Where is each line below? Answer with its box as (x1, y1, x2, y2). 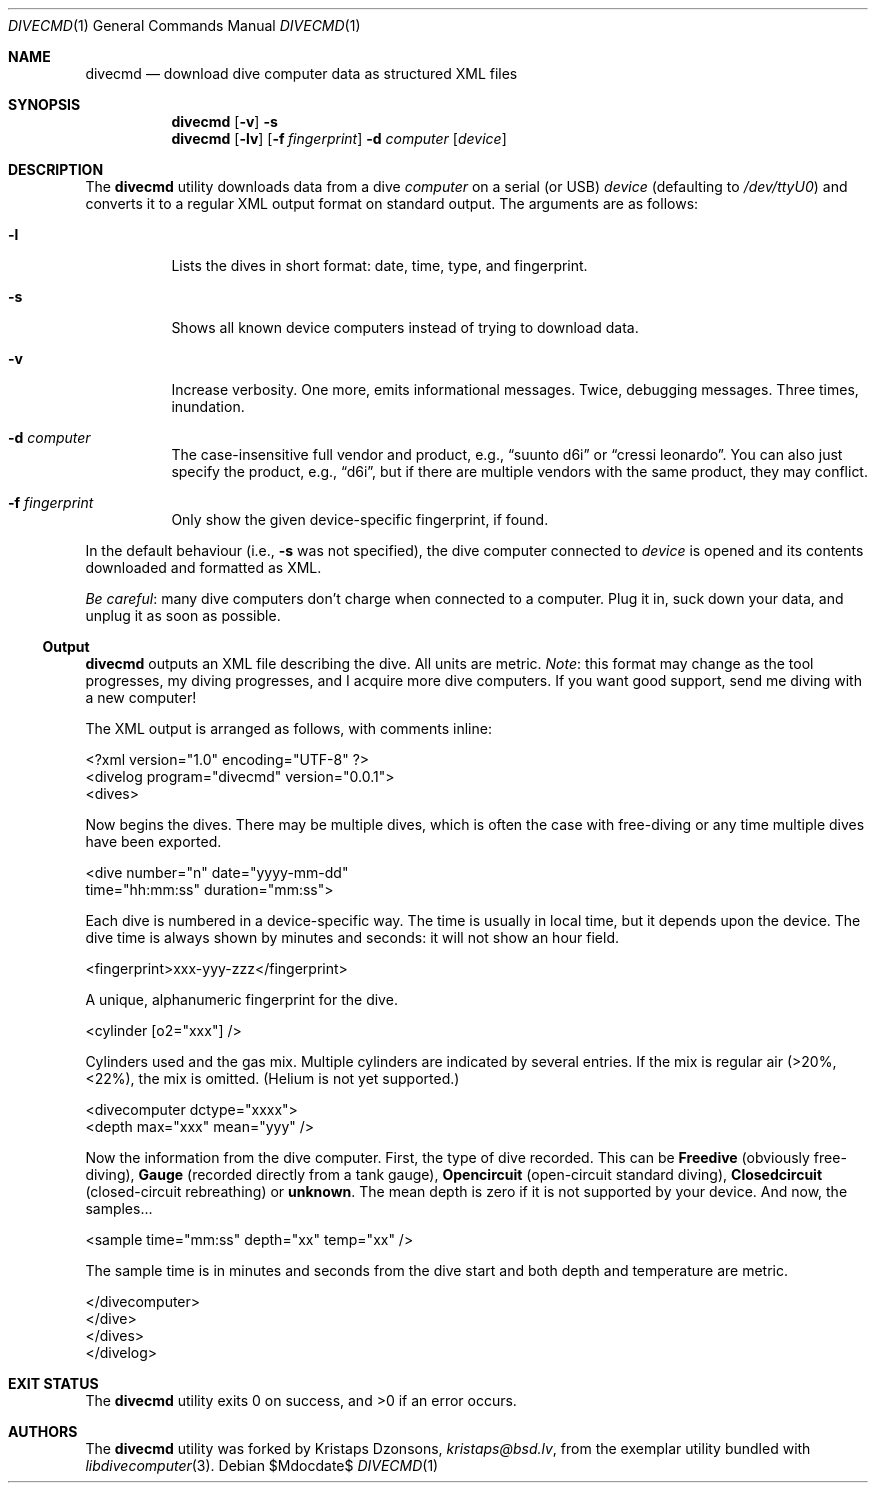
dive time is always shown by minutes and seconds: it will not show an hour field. (85, 929, 619, 946)
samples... (85, 1200, 153, 1217)
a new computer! (85, 689, 197, 706)
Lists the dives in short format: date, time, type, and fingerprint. (171, 257, 588, 274)
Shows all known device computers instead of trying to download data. (171, 319, 639, 336)
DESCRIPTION (8, 161, 104, 178)
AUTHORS (8, 1423, 78, 1440)
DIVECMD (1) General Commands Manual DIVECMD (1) (8, 17, 361, 34)
